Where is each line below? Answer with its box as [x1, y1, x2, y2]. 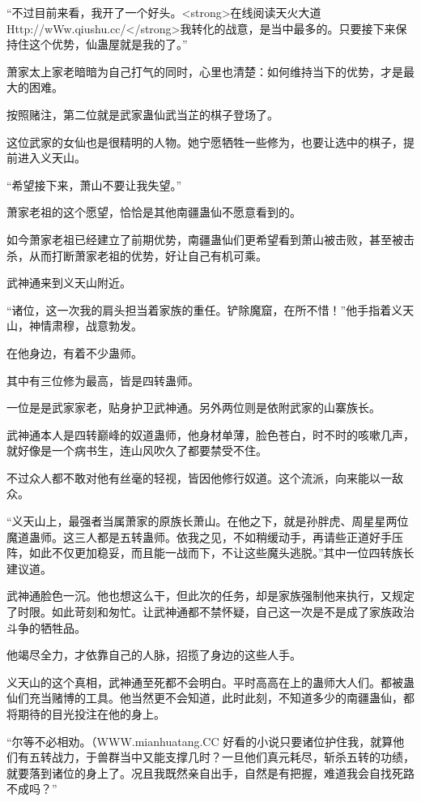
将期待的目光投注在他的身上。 [6, 706, 165, 722]
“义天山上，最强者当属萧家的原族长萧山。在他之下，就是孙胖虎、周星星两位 [6, 513, 409, 530]
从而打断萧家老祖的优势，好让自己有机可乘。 [28, 247, 267, 264]
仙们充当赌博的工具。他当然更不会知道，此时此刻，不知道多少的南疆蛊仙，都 [6, 689, 415, 706]
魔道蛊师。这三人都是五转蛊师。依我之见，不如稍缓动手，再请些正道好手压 [6, 528, 403, 545]
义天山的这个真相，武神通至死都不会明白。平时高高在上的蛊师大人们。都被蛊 [6, 673, 415, 690]
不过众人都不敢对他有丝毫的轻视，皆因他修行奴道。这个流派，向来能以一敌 [6, 469, 403, 486]
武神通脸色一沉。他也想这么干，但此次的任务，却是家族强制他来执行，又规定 [6, 587, 415, 604]
